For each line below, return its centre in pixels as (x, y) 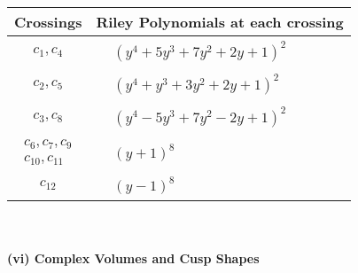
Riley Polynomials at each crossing (220, 22)
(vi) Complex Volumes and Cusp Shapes (133, 258)
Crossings (48, 22)
